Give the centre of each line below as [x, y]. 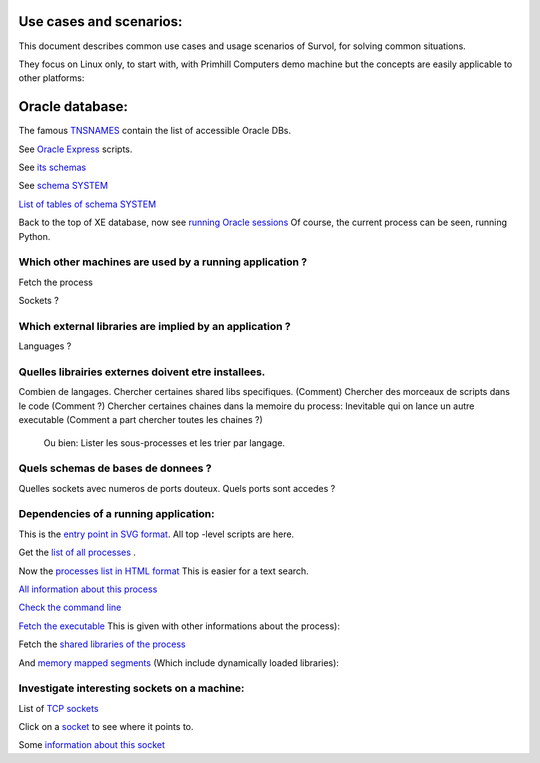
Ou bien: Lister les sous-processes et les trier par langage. [164, 442]
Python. [34, 236]
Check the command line [70, 607]
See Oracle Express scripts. [75, 149]
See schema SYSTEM [63, 186]
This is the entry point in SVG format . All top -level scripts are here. [156, 534]
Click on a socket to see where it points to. [106, 727]
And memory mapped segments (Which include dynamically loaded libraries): [179, 662]
